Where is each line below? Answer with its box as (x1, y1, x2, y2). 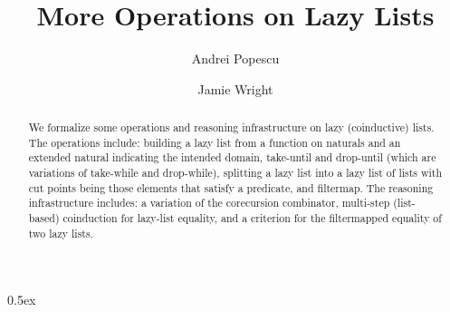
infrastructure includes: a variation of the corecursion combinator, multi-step (28, 195, 390, 210)
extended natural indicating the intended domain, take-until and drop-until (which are (28, 150, 436, 165)
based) (28, 210, 60, 226)
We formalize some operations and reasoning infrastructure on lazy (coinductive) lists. (28, 120, 435, 135)
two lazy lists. (28, 225, 93, 240)
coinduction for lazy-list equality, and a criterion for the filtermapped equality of (62, 210, 442, 226)
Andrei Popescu (191, 49, 280, 68)
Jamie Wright (197, 79, 273, 98)
